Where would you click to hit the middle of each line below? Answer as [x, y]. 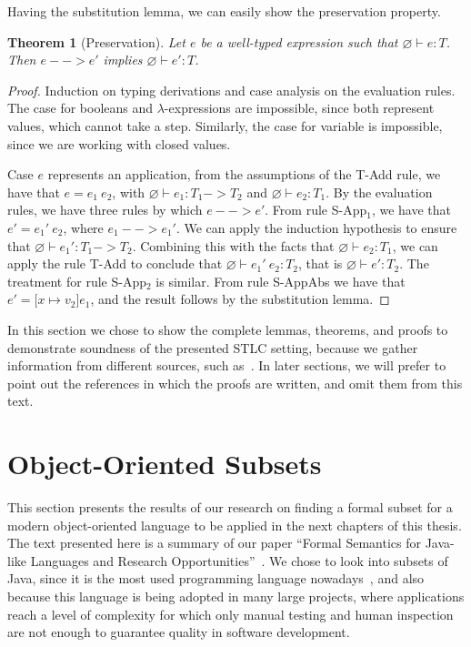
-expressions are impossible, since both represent [299, 108]
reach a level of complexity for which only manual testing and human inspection [230, 614]
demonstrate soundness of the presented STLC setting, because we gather [213, 347]
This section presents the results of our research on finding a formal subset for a [230, 507]
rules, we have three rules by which [105, 210]
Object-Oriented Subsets [165, 464]
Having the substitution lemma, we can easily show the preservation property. [224, 11]
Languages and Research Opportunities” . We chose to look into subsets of [239, 560]
